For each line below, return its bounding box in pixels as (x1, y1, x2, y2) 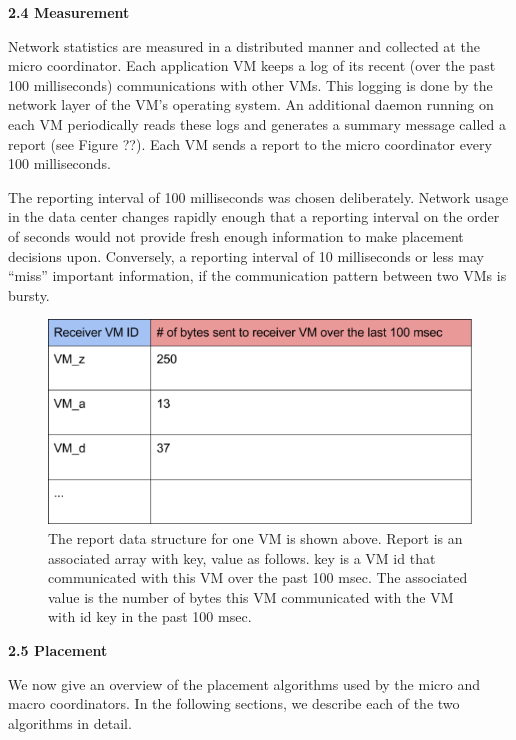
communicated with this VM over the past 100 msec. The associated (48, 567, 468, 588)
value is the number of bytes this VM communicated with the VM (48, 586, 454, 607)
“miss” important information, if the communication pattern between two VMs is (8, 265, 507, 286)
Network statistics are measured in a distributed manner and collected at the (8, 35, 480, 56)
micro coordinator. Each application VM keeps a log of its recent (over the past (8, 55, 496, 76)
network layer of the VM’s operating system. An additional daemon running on (8, 94, 494, 115)
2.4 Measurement (8, 2, 130, 22)
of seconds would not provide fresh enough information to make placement (8, 225, 464, 246)
